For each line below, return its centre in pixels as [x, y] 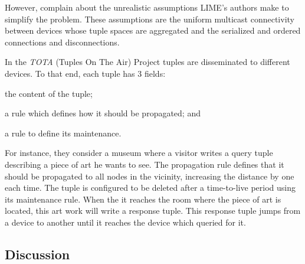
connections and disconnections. [62, 42]
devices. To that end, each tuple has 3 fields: [85, 73]
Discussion [37, 254]
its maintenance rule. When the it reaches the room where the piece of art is [143, 199]
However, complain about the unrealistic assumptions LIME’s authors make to [147, 7]
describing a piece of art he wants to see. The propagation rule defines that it [145, 164]
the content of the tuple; [49, 93]
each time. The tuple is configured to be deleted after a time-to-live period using [150, 188]
